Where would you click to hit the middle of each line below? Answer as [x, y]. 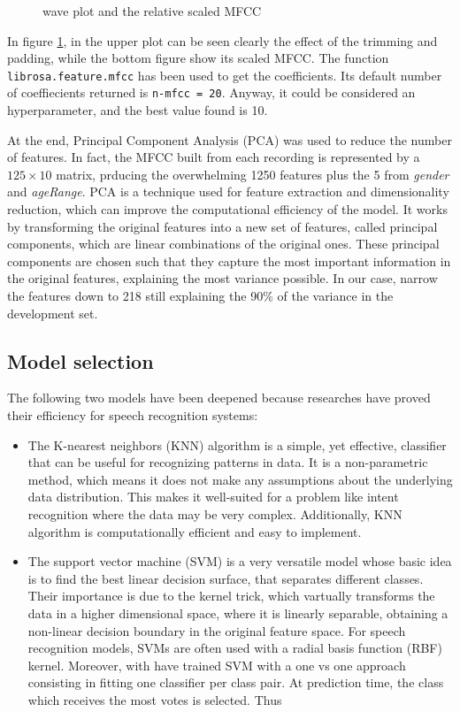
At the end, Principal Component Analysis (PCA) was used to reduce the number [230, 139]
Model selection [80, 360]
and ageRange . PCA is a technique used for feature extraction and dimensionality [228, 191]
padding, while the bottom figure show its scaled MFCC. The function [198, 58]
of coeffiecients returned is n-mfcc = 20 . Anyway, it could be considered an [211, 92]
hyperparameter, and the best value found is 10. [138, 110]
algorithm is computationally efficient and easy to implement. [195, 531]
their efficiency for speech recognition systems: [133, 415]
